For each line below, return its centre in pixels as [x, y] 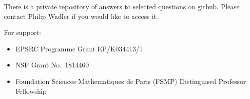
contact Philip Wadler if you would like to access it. [81, 16]
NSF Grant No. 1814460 [52, 65]
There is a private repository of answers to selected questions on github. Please [122, 6]
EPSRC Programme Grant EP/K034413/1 [79, 48]
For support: [23, 32]
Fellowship [31, 91]
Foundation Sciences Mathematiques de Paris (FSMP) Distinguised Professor [131, 81]
